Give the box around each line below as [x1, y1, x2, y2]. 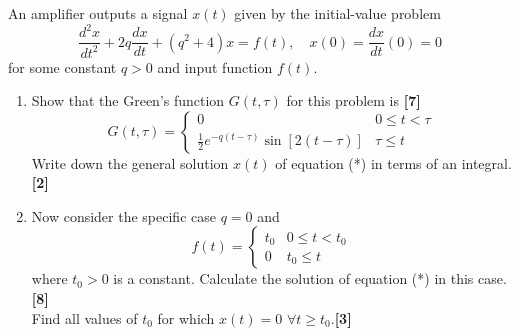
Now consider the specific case [31, 205, 216, 226]
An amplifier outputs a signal [8, 3, 188, 23]
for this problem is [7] [286, 90, 421, 111]
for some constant [8, 56, 117, 77]
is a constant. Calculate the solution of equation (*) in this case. [113, 268, 507, 289]
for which [157, 307, 215, 328]
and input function [157, 56, 273, 77]
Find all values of [31, 307, 138, 328]
